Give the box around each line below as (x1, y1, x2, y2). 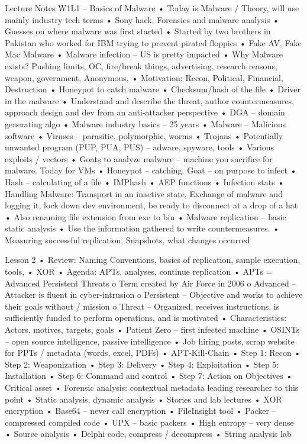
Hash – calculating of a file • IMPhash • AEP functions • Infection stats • (5, 175, 285, 188)
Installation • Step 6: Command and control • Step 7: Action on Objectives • (5, 369, 293, 382)
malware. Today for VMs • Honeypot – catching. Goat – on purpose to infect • (5, 164, 297, 176)
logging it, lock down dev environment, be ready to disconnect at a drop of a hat (5, 199, 298, 211)
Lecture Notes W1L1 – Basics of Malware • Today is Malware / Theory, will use (5, 2, 299, 14)
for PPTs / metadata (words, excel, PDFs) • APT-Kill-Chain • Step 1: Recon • (5, 346, 301, 359)
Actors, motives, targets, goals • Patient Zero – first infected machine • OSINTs (5, 323, 300, 336)
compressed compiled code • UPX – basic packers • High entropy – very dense (5, 416, 294, 428)
